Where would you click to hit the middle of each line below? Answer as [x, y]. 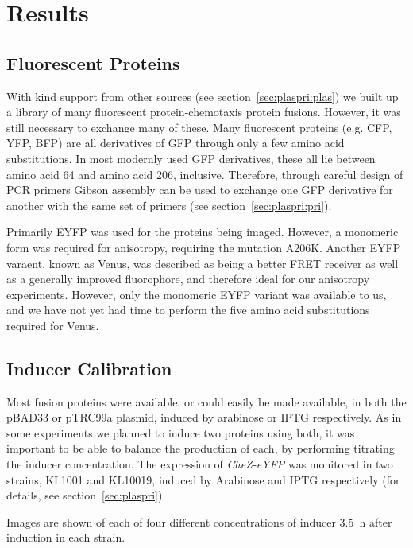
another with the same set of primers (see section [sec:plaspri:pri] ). [169, 205]
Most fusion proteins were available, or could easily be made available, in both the [206, 401]
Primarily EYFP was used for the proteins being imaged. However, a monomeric [203, 232]
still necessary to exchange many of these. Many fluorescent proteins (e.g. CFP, [199, 127]
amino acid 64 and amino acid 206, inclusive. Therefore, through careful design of [205, 174]
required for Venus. [53, 325]
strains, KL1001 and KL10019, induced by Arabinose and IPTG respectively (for [203, 479]
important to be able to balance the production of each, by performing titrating [201, 448]
